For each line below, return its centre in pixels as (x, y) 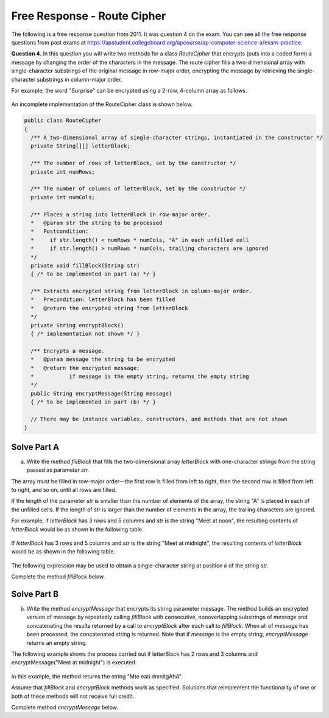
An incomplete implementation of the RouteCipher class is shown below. (102, 104)
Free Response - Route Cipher (89, 16)
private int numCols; (63, 197)
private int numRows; (63, 172)
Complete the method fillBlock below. (58, 577)
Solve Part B (35, 594)
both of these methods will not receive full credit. (73, 696)
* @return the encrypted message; (85, 368)
